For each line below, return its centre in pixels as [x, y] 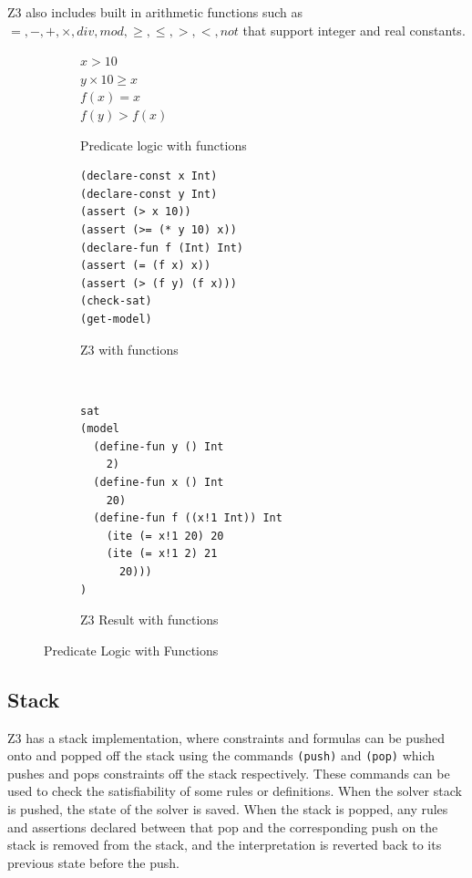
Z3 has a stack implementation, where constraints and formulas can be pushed [226, 737]
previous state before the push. [93, 862]
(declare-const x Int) [149, 176]
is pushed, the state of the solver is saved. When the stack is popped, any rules [228, 809]
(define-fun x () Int [159, 483]
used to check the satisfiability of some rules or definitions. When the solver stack [235, 791]
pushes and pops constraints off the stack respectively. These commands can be [229, 773]
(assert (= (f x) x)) [146, 266]
